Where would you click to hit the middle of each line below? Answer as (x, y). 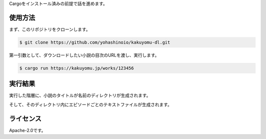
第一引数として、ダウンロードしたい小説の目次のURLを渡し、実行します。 (84, 55)
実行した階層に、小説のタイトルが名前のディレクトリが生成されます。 (80, 95)
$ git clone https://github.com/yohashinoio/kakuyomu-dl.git (95, 42)
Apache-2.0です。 (28, 130)
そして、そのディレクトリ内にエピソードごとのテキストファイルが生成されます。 (90, 104)
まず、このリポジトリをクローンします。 (50, 29)
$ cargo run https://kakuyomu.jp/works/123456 (77, 68)
